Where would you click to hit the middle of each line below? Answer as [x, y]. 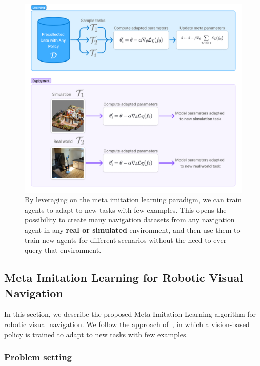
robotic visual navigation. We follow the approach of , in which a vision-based [127, 324]
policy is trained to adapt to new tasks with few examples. [96, 334]
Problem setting [38, 357]
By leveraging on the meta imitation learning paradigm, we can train [133, 200]
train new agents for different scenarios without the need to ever [126, 240]
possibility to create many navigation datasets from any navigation [130, 220]
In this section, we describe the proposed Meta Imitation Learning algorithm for [130, 314]
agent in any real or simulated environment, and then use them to [133, 230]
